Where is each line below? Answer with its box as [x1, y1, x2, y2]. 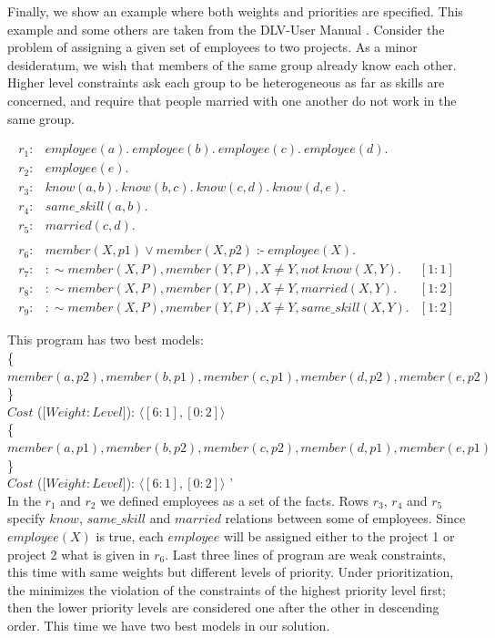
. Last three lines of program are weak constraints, [165, 544, 446, 563]
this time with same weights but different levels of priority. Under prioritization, [7, 562, 454, 581]
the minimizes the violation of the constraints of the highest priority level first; [7, 580, 446, 599]
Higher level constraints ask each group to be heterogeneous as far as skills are [7, 73, 445, 92]
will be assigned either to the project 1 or [224, 527, 455, 545]
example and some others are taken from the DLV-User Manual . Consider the [7, 19, 445, 38]
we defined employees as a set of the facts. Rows [100, 490, 369, 509]
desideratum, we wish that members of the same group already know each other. [7, 55, 457, 74]
